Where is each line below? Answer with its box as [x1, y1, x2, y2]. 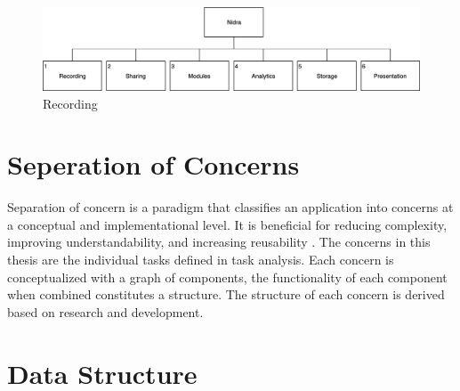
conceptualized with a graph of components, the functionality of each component [7, 267, 448, 286]
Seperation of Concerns [7, 146, 300, 183]
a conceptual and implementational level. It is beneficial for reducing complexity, [7, 215, 448, 233]
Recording [43, 94, 98, 112]
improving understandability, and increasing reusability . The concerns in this [7, 232, 431, 251]
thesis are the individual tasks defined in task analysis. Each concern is [7, 250, 394, 269]
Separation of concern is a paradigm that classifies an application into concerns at [7, 198, 454, 216]
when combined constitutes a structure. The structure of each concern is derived [7, 285, 445, 304]
